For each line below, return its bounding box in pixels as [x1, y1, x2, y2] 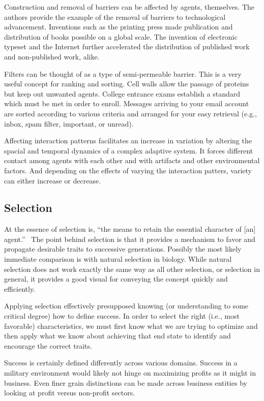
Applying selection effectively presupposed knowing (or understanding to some [4, 300, 249, 311]
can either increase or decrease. [4, 175, 101, 186]
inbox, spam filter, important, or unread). [4, 118, 134, 129]
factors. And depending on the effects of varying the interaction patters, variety [4, 165, 252, 175]
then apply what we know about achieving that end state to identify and [4, 330, 231, 341]
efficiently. [4, 283, 36, 294]
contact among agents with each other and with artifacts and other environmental [4, 155, 260, 166]
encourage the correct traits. [4, 340, 92, 351]
